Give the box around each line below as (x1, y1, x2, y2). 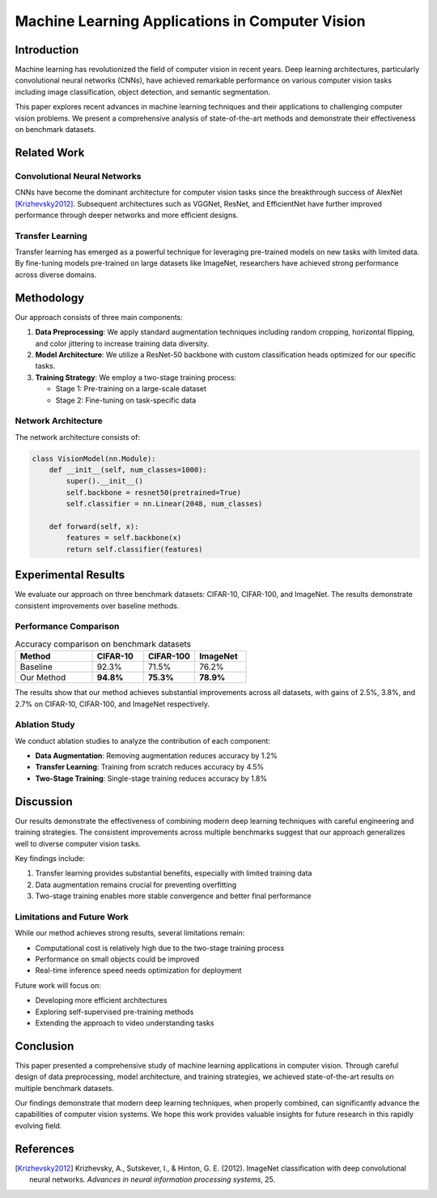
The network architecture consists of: (15, 432, 141, 441)
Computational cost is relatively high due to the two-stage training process (35, 943, 285, 953)
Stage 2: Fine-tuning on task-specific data (55, 395, 197, 405)
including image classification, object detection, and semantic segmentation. (15, 87, 271, 96)
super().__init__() (66, 476, 143, 486)
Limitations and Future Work (15, 911, 129, 923)
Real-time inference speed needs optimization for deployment (35, 966, 242, 975)
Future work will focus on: (15, 980, 101, 990)
